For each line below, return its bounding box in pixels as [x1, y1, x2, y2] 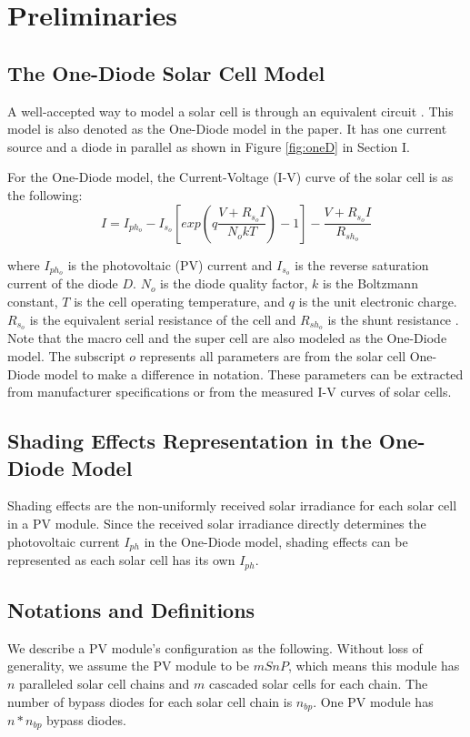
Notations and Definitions [7, 595, 255, 623]
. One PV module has [313, 692, 434, 711]
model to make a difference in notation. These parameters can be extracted [44, 364, 464, 383]
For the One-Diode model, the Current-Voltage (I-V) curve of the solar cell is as [7, 167, 454, 187]
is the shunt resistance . [327, 309, 459, 328]
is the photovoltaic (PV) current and [67, 255, 273, 274]
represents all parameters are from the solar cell [139, 347, 406, 366]
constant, [7, 292, 58, 310]
